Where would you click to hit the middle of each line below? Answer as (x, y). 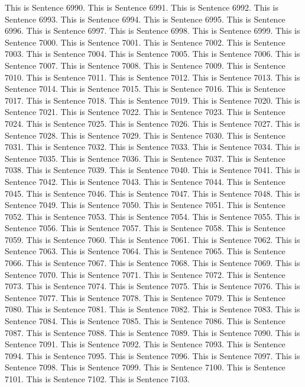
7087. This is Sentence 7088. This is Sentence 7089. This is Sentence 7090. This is (152, 332)
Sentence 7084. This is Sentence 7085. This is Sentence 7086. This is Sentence (145, 321)
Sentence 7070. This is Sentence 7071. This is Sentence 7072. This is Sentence (145, 274)
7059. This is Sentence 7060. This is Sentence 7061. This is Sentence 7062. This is (152, 239)
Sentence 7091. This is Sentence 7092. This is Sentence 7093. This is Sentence (145, 344)
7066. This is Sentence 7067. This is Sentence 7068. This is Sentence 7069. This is (152, 263)
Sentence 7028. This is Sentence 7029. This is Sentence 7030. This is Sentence (145, 135)
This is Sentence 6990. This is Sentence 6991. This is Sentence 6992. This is (142, 7)
